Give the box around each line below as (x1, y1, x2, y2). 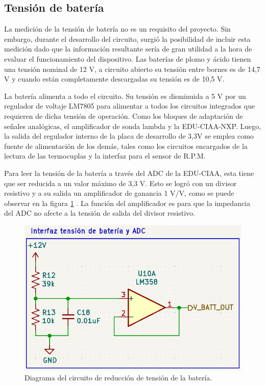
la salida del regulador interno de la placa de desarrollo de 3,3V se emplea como (4, 131, 254, 141)
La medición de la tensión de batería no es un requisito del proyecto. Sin (4, 23, 231, 34)
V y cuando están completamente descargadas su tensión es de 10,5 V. (4, 73, 225, 84)
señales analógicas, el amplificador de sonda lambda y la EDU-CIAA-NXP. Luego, (4, 120, 261, 131)
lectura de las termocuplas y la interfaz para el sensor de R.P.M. (4, 150, 206, 161)
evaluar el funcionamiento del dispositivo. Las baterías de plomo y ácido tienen (4, 53, 251, 64)
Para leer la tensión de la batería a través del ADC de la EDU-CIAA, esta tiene (4, 167, 254, 178)
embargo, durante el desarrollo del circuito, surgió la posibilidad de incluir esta (4, 33, 251, 44)
